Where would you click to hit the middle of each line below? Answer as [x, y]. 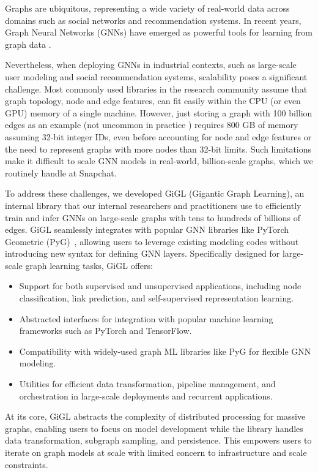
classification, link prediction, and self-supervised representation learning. [157, 298]
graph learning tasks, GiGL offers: [89, 265]
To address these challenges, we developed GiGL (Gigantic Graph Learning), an [155, 193]
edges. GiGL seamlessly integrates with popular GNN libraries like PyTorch [147, 229]
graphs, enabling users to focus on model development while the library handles [154, 428]
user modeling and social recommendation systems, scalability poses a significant [156, 76]
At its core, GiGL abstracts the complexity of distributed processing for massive [155, 416]
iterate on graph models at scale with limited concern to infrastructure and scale [156, 452]
